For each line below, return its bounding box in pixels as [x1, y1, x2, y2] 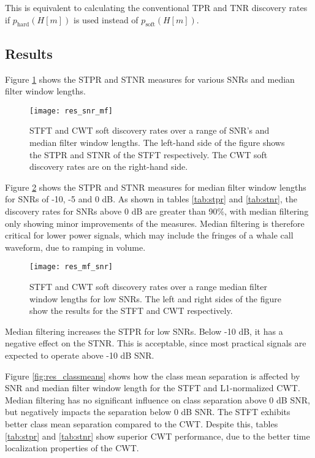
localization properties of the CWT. [5, 441, 139, 454]
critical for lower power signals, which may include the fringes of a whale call [5, 229, 294, 242]
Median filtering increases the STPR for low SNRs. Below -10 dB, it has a [5, 324, 283, 337]
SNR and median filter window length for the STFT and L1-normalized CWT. [5, 381, 300, 394]
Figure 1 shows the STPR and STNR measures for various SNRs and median [5, 72, 295, 85]
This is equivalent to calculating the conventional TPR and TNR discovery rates [5, 1, 308, 13]
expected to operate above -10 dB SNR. [5, 349, 154, 361]
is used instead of [74, 13, 139, 26]
